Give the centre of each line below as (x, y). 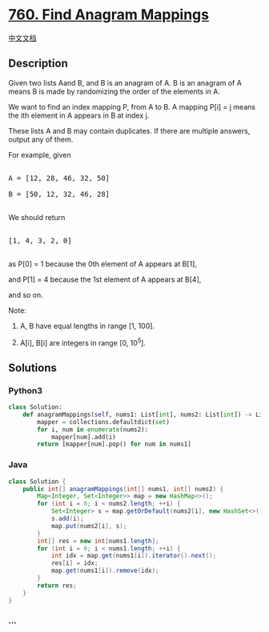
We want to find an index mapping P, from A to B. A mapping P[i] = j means (132, 106)
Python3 (25, 390)
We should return (37, 217)
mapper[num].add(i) (83, 437)
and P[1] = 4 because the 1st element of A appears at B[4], (105, 279)
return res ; (57, 586)
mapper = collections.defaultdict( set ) (104, 422)
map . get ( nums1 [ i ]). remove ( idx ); (105, 571)
